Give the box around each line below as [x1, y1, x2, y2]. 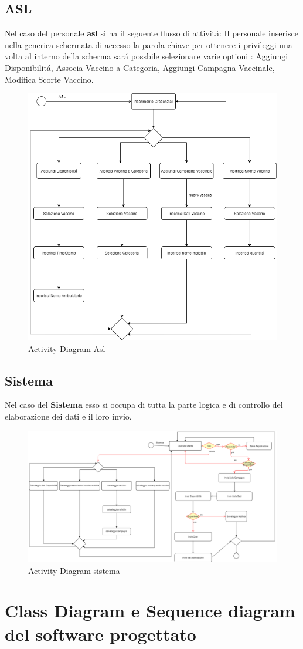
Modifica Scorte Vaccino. [5, 73, 94, 85]
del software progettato [5, 621, 196, 645]
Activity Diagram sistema [28, 564, 120, 576]
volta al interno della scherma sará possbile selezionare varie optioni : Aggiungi [5, 50, 288, 62]
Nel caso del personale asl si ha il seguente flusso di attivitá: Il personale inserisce [5, 27, 298, 39]
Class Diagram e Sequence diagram [5, 599, 295, 623]
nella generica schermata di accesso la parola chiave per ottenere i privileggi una [5, 38, 292, 50]
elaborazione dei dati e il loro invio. [5, 410, 132, 422]
